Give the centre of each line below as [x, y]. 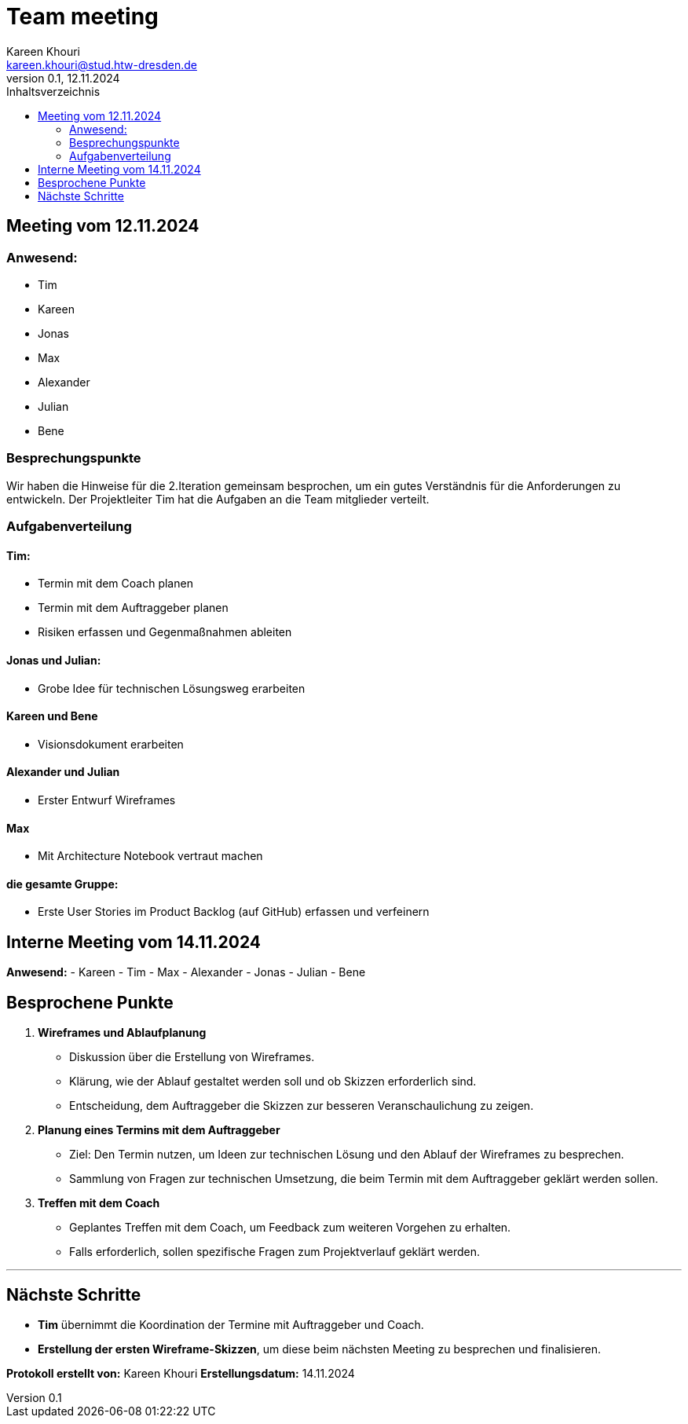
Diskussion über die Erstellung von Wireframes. [192, 1057]
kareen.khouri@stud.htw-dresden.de [102, 64]
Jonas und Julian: [54, 660]
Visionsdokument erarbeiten [111, 744]
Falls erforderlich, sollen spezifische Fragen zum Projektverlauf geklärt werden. [274, 1252]
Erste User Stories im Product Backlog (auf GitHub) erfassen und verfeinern [234, 912]
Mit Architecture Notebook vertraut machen [150, 856]
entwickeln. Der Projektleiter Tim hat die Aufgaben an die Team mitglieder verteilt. [218, 499]
